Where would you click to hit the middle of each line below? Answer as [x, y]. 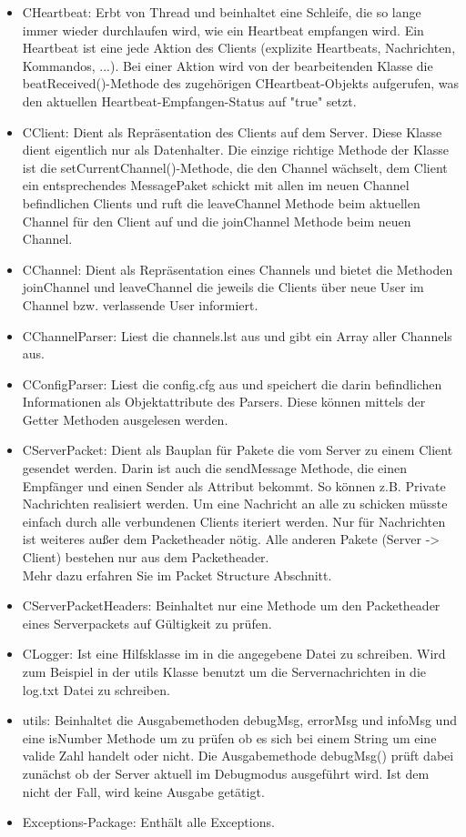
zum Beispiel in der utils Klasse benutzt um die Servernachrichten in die [224, 671]
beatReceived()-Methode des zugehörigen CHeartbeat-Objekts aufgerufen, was [241, 83]
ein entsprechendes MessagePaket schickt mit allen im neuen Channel [216, 185]
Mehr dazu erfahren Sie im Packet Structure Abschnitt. [177, 575]
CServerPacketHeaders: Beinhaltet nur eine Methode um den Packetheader [231, 605]
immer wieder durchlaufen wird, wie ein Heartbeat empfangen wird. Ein [223, 30]
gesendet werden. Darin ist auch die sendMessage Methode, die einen [214, 468]
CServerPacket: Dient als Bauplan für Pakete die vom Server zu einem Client [238, 450]
